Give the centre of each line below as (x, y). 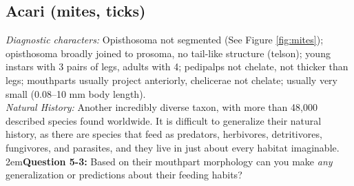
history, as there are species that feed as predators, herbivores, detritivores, (164, 134)
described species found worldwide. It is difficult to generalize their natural (164, 120)
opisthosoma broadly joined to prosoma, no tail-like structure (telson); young (168, 53)
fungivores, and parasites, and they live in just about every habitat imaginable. (173, 147)
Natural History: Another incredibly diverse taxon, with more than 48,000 (162, 107)
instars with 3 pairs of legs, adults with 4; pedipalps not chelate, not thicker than (177, 66)
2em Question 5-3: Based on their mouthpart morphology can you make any (169, 161)
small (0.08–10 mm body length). (76, 93)
